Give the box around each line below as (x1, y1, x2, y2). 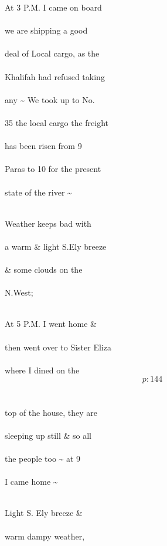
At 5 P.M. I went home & (5, 317, 97, 330)
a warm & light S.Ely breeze (5, 240, 107, 252)
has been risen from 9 (5, 140, 82, 152)
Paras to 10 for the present (5, 163, 101, 175)
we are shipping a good (5, 24, 88, 37)
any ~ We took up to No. (5, 93, 95, 105)
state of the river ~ (5, 186, 72, 198)
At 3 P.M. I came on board (5, 1, 102, 13)
